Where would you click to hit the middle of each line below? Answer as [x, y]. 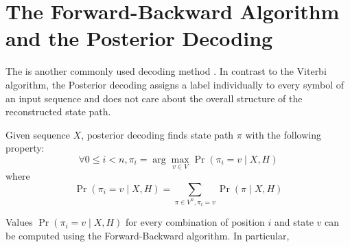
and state [294, 222]
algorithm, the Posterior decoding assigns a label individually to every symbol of [175, 84]
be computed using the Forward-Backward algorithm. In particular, [148, 235]
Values [19, 222]
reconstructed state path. [58, 111]
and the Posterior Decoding [139, 38]
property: [25, 148]
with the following [283, 134]
